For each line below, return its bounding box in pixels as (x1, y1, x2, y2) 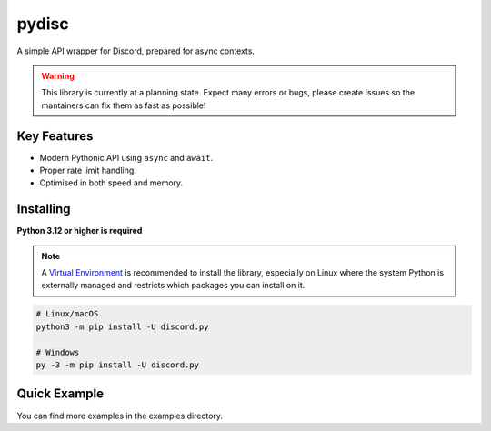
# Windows (35, 346, 80, 357)
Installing (16, 201, 72, 217)
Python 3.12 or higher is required (16, 226, 143, 236)
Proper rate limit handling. (39, 165, 136, 176)
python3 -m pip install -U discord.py (35, 321, 209, 332)
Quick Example (16, 386, 105, 402)
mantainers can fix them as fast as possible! (41, 100, 206, 111)
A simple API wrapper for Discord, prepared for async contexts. (16, 45, 255, 56)
